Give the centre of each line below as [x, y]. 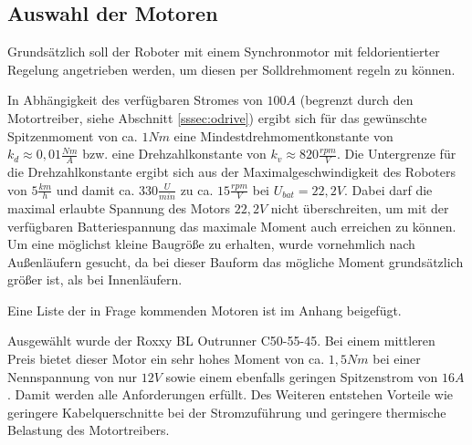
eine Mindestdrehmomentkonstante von [283, 135]
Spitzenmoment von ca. [73, 135]
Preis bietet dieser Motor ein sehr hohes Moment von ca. [166, 359]
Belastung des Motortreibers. [89, 430]
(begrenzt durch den [357, 100]
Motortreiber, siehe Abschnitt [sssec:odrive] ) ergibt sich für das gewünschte [217, 117]
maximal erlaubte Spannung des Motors [119, 207]
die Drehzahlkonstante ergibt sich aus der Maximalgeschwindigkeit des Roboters [231, 171]
